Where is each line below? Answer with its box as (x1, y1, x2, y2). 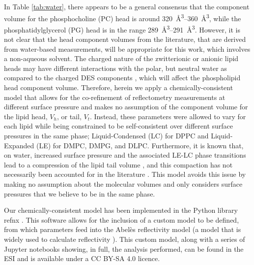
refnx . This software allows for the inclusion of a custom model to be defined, (4, 214, 239, 225)
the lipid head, (4, 111, 48, 121)
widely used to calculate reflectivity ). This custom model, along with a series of (4, 233, 245, 244)
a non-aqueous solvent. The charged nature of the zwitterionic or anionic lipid (4, 53, 239, 64)
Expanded (4, 140, 34, 150)
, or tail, (56, 111, 82, 121)
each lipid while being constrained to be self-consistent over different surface (4, 121, 233, 131)
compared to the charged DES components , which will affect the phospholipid (4, 72, 241, 83)
